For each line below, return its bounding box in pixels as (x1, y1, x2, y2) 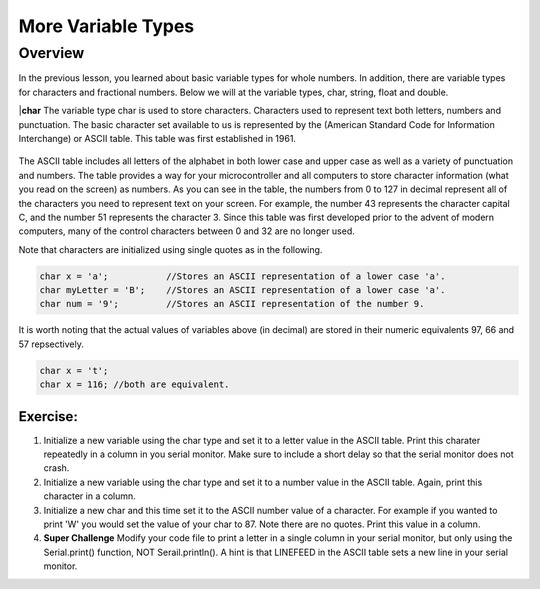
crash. (43, 462, 70, 474)
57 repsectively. (18, 338, 84, 350)
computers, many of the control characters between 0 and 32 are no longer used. (18, 225, 355, 237)
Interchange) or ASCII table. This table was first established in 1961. (18, 132, 297, 144)
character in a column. (43, 490, 137, 502)
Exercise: (18, 408, 79, 425)
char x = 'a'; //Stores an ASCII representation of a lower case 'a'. (39, 270, 446, 282)
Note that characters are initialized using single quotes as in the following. (18, 243, 323, 255)
